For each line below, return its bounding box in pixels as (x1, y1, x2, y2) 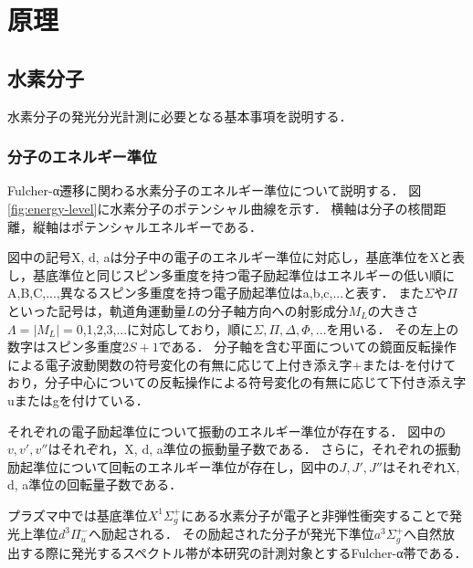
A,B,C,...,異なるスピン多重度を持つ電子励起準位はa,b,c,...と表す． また (7, 283, 425, 302)
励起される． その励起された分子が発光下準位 (101, 524, 374, 543)
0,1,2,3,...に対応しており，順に (76, 319, 254, 338)
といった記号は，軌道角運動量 (7, 300, 186, 320)
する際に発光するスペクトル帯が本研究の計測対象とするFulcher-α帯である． (19, 542, 468, 562)
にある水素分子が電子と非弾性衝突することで (181, 505, 449, 524)
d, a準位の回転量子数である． (7, 475, 183, 494)
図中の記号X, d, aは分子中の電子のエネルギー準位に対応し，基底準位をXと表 (7, 247, 465, 267)
